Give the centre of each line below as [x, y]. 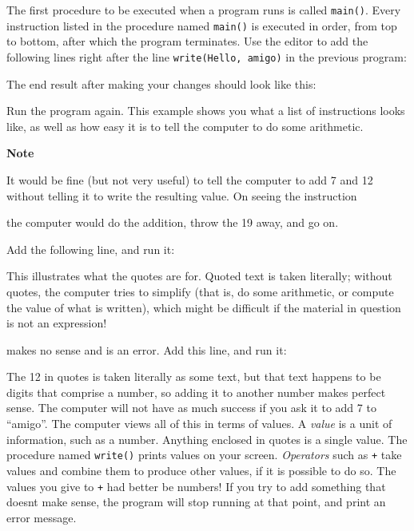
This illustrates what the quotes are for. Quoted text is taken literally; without [199, 276]
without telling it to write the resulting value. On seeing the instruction [182, 195]
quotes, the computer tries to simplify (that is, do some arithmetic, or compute [200, 291]
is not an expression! [57, 323]
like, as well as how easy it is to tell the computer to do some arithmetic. [185, 126]
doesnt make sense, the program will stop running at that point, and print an [196, 502]
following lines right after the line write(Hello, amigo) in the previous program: [207, 56]
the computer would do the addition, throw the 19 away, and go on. [173, 222]
